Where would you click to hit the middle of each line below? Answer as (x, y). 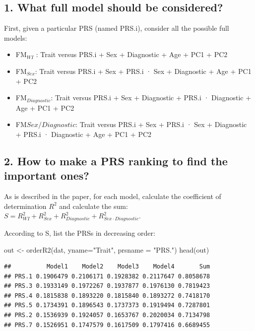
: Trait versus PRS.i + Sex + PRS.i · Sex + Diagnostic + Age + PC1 (143, 71)
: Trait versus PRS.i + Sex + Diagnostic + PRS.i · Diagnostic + (151, 98)
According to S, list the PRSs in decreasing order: (80, 232)
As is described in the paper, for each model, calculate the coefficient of (113, 196)
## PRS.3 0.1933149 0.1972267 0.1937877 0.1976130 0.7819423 (107, 286)
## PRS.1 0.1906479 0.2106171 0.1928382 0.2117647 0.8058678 (107, 276)
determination (25, 206)
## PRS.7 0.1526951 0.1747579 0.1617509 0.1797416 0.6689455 (107, 325)
